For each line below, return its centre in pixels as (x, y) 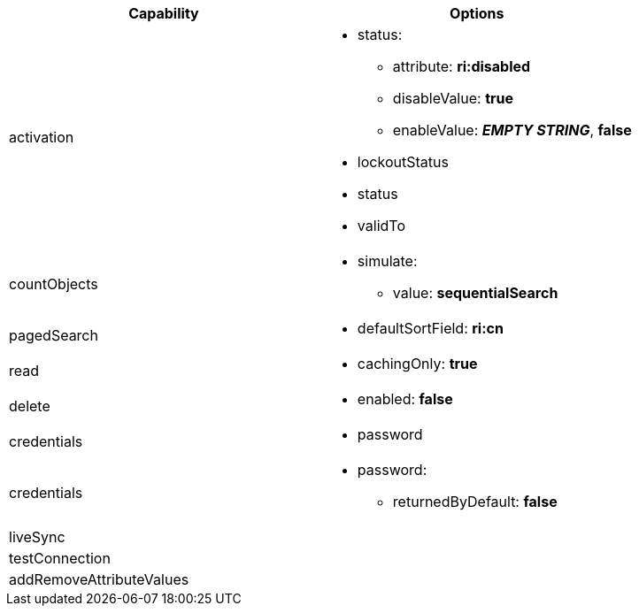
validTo (381, 226)
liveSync (37, 537)
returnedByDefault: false (475, 502)
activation (42, 137)
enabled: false (405, 399)
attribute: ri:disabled (462, 66)
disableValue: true (453, 98)
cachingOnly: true (417, 364)
